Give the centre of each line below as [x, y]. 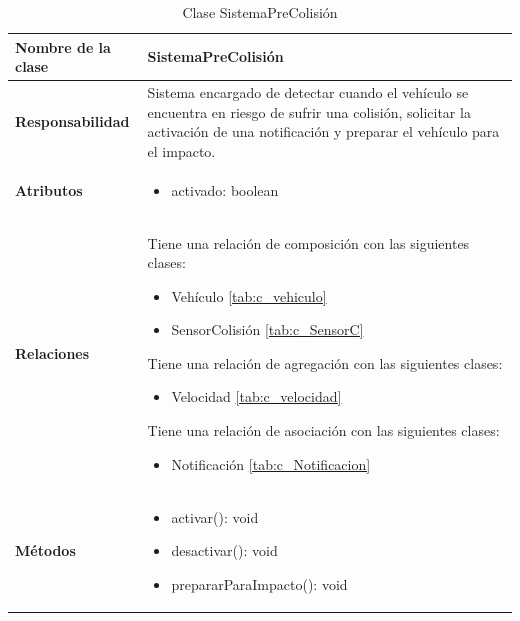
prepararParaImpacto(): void [259, 583]
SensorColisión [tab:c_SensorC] [267, 329]
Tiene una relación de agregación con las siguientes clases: [325, 362]
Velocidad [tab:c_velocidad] [256, 396]
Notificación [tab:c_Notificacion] [271, 463]
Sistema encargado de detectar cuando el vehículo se [308, 92]
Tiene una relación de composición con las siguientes [308, 242]
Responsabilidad [72, 121]
